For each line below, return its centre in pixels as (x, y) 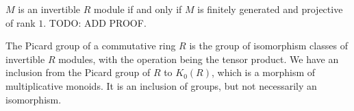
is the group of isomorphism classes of (268, 46)
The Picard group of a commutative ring (91, 46)
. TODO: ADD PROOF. (95, 22)
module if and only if (138, 9)
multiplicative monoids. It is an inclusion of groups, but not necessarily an (161, 85)
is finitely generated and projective (270, 9)
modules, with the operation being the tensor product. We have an (199, 59)
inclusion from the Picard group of (78, 72)
